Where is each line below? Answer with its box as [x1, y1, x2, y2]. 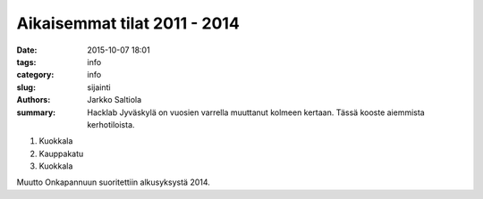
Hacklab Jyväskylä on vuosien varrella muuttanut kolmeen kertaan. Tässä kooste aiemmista [87, 107, 425, 118]
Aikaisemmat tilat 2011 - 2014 [16, 13, 241, 33]
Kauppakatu [38, 148, 84, 159]
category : [16, 70, 55, 80]
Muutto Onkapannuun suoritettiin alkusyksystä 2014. [16, 177, 210, 187]
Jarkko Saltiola [87, 95, 142, 105]
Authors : [16, 95, 51, 105]
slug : [16, 81, 36, 93]
